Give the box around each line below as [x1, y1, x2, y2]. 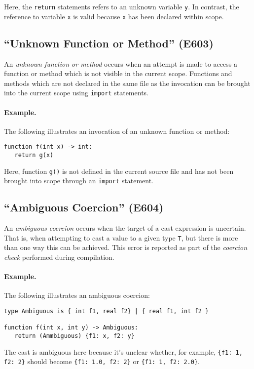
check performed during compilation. [4, 252, 114, 262]
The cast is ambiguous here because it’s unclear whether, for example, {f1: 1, [4, 346, 243, 357]
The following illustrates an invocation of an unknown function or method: [4, 125, 230, 136]
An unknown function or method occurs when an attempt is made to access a [4, 58, 237, 69]
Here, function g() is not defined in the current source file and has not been [4, 165, 234, 176]
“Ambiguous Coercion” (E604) [4, 200, 164, 215]
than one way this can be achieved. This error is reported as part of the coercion [4, 242, 248, 252]
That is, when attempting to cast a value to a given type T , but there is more [4, 232, 238, 243]
